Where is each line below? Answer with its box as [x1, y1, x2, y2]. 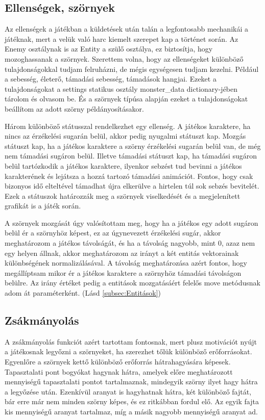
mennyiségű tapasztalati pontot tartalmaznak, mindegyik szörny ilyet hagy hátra [5, 376, 258, 387]
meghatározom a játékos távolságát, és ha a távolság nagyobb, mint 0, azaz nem [5, 238, 255, 248]
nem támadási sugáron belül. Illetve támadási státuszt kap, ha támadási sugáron [5, 150, 257, 161]
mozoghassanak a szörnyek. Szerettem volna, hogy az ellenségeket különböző [5, 53, 244, 64]
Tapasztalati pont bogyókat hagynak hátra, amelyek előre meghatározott [5, 366, 233, 377]
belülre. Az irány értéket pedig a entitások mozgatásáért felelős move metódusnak [5, 277, 260, 288]
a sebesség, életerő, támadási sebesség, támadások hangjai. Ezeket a [5, 73, 216, 84]
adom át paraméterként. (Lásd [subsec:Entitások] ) [5, 287, 161, 298]
